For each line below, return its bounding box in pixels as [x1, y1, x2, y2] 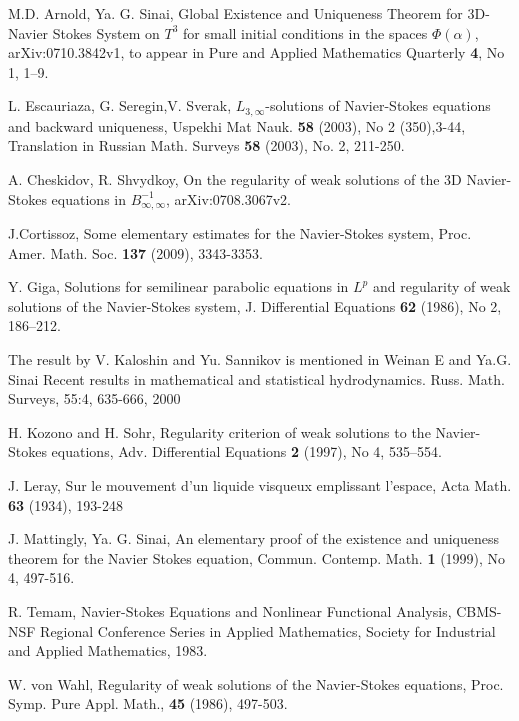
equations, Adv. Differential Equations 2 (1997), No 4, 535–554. [51, 441, 442, 462]
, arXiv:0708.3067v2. [166, 188, 291, 209]
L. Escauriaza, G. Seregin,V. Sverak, [8, 95, 232, 116]
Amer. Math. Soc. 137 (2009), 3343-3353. [8, 242, 263, 263]
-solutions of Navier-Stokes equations [265, 95, 491, 116]
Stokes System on [52, 22, 160, 43]
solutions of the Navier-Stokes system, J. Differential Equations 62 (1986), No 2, [8, 295, 502, 316]
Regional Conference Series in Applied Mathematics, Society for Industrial [40, 620, 496, 641]
